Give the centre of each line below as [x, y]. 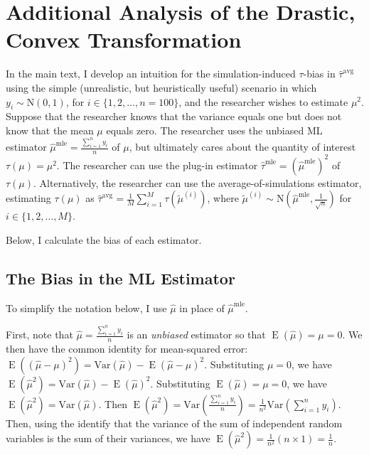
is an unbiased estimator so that [196, 334]
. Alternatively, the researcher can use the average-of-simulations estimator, [198, 182]
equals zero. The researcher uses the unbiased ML [214, 130]
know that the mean [50, 130]
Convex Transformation [124, 39]
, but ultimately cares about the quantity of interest [242, 147]
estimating [28, 198]
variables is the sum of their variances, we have [108, 438]
